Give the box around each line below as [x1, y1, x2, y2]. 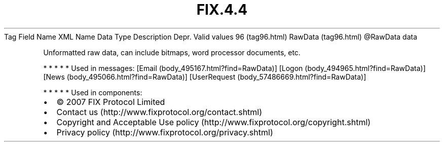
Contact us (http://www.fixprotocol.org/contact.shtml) [56, 106, 263, 117]
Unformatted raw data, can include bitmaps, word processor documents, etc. [43, 48, 301, 57]
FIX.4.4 [196, 1, 248, 18]
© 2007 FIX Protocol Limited [56, 96, 165, 107]
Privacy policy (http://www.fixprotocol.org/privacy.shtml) [56, 127, 273, 137]
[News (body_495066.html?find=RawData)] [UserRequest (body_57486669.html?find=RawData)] [43, 72, 366, 81]
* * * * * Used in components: [43, 88, 142, 97]
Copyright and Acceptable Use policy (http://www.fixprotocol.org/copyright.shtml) [56, 117, 371, 127]
